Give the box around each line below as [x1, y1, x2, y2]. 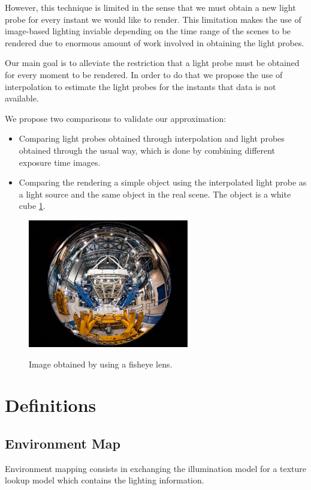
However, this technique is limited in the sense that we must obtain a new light [5, 1, 296, 13]
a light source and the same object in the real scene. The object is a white [19, 187, 291, 200]
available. [5, 92, 39, 104]
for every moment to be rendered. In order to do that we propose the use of [5, 68, 283, 80]
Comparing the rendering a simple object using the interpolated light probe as [19, 176, 307, 189]
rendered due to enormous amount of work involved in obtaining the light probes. [5, 36, 304, 49]
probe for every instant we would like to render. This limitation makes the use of [5, 13, 301, 25]
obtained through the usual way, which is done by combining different [19, 144, 276, 156]
